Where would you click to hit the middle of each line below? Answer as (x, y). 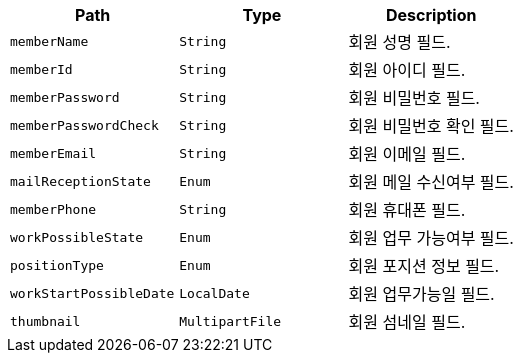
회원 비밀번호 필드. (414, 98)
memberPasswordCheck (84, 125)
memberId (41, 69)
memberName (49, 41)
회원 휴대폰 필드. (407, 210)
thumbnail (45, 321)
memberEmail (53, 153)
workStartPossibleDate (92, 293)
